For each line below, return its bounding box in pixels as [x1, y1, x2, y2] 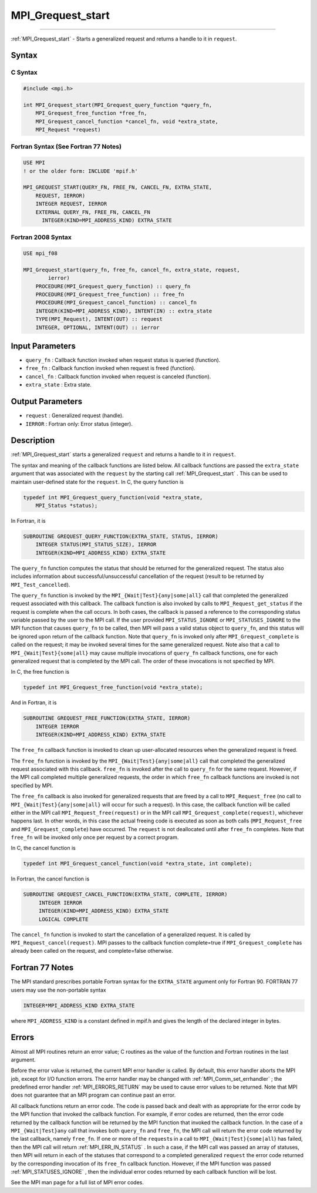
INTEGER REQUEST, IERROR [35, 200, 107, 207]
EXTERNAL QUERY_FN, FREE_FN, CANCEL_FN [35, 209, 151, 216]
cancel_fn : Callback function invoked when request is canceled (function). [25, 373, 211, 380]
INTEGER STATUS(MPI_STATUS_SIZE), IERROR [35, 541, 157, 548]
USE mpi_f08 [23, 250, 58, 257]
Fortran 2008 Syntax [11, 233, 72, 241]
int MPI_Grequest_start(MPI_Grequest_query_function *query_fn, [23, 102, 213, 108]
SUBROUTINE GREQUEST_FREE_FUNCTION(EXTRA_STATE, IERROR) [23, 715, 191, 722]
